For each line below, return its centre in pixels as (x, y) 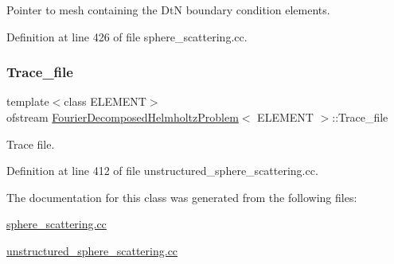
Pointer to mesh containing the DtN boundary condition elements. (168, 10)
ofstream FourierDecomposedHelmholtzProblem (123, 117)
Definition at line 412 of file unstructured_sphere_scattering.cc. (162, 171)
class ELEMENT (105, 101)
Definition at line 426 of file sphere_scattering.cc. (127, 36)
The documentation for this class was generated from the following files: (182, 197)
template (28, 101)
